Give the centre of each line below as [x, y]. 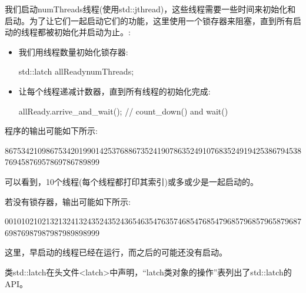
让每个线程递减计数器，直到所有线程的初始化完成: [114, 91]
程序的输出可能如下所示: [51, 131]
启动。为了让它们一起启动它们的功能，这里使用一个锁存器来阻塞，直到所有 [149, 20]
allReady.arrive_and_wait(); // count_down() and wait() [123, 111]
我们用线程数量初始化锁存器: [73, 51]
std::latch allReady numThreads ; [76, 71]
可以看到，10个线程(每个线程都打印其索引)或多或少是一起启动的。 [132, 181]
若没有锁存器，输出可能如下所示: [68, 201]
